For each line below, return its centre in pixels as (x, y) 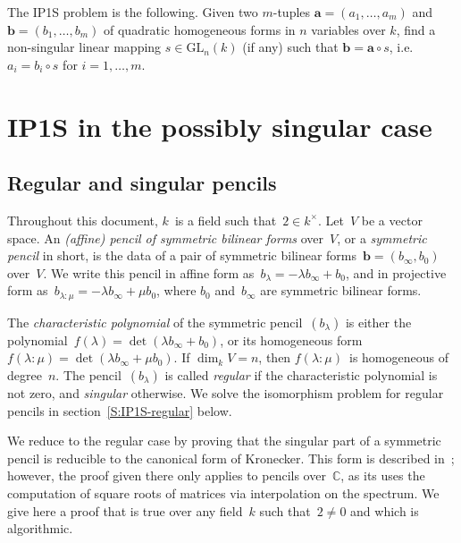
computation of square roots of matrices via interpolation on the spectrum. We (223, 492)
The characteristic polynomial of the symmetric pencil (155, 322)
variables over (348, 29)
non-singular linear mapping (84, 47)
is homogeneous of (399, 357)
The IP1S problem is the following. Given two (133, 12)
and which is (385, 510)
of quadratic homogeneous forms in (200, 29)
